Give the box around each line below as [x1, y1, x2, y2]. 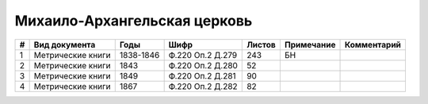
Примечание [284, 39, 336, 50]
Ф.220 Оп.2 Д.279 [168, 49, 238, 60]
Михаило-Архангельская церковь [14, 12, 253, 29]
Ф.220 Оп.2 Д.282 [168, 80, 238, 91]
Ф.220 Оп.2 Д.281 [168, 70, 237, 81]
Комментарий [344, 39, 402, 50]
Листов [246, 39, 277, 50]
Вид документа [33, 39, 96, 50]
